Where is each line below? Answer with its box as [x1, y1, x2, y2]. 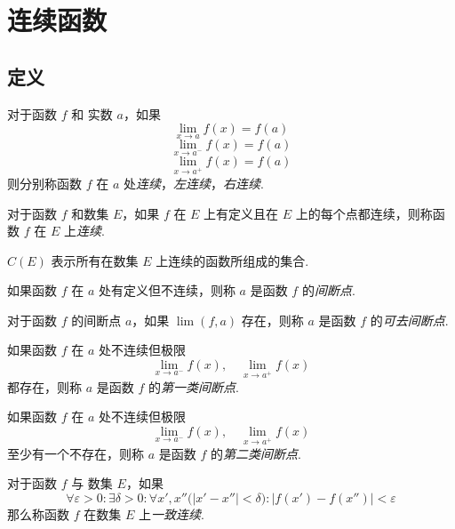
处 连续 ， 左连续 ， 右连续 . [123, 173, 264, 192]
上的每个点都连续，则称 [295, 204, 433, 222]
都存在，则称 [7, 377, 82, 396]
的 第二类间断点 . [210, 444, 301, 462]
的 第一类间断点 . [148, 377, 239, 396]
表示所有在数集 [51, 251, 139, 269]
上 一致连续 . [138, 504, 204, 523]
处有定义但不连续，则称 [98, 281, 235, 300]
